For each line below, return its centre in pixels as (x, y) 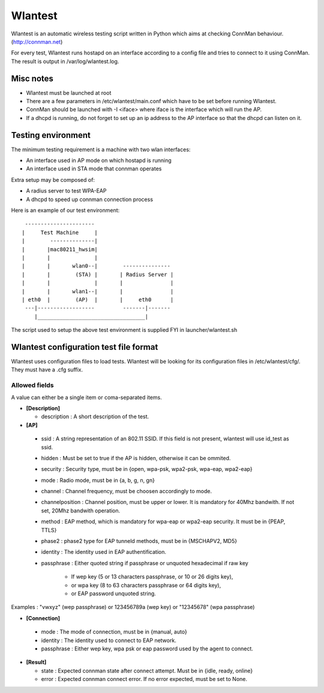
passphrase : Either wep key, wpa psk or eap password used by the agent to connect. (147, 649)
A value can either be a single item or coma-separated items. (86, 397)
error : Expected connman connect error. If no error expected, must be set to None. (144, 679)
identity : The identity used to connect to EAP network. (109, 640)
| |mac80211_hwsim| (60, 249)
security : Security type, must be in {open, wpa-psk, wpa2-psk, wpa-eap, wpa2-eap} (147, 469)
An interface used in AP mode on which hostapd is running (99, 160)
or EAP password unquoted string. (113, 593)
